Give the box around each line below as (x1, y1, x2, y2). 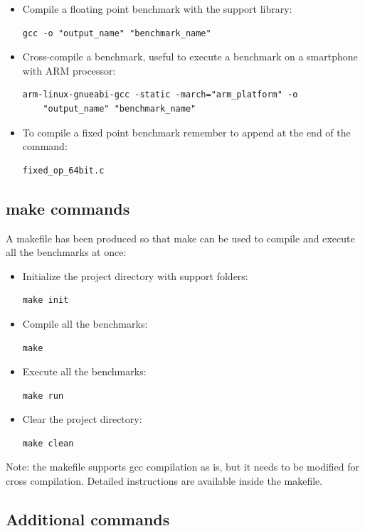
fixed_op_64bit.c (22, 165, 105, 176)
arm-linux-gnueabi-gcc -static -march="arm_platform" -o (22, 90, 298, 100)
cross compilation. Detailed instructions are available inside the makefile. (6, 473, 323, 488)
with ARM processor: (22, 63, 116, 77)
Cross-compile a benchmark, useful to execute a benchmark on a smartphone (22, 49, 358, 64)
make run (22, 390, 64, 401)
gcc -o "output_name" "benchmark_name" (22, 28, 211, 38)
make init (22, 295, 69, 306)
